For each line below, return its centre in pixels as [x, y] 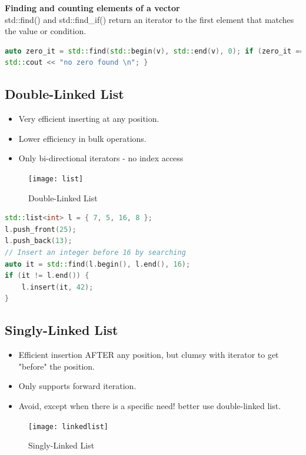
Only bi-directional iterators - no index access [101, 158]
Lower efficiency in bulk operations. [82, 138]
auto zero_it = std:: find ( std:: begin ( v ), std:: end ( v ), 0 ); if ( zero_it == [154, 51]
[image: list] [56, 179]
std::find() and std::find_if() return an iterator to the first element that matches [149, 19]
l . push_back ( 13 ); [39, 241]
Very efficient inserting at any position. [89, 119]
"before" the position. [57, 366]
